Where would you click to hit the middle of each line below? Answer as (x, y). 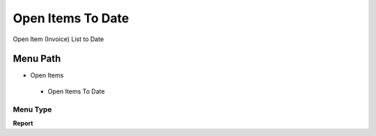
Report (23, 123)
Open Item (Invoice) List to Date (58, 39)
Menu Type (32, 109)
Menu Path (37, 59)
